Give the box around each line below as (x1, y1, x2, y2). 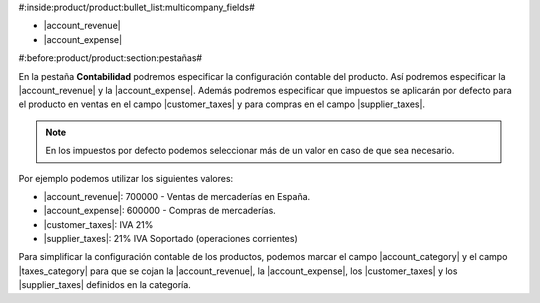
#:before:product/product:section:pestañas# (18, 52, 203, 64)
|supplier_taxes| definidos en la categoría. (18, 279, 192, 291)
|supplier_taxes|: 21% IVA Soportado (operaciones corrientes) (43, 233, 299, 245)
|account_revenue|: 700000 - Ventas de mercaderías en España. (43, 190, 311, 202)
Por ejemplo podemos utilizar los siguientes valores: (18, 172, 234, 184)
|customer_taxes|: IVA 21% (43, 218, 154, 230)
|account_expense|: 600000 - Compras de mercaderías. (43, 205, 277, 217)
